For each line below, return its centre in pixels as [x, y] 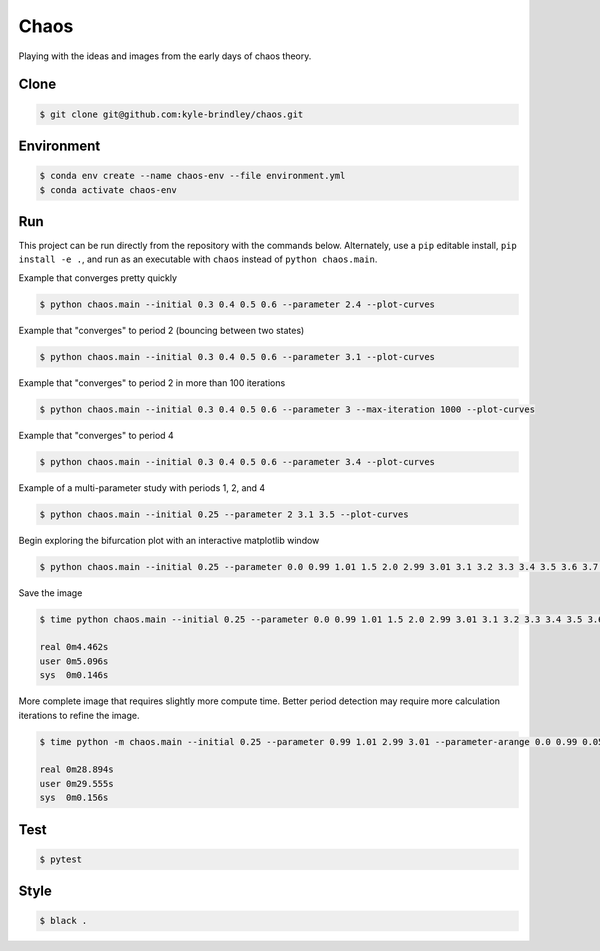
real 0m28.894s [76, 769]
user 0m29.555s [76, 783]
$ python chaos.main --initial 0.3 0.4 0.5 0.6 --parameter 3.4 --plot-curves [237, 461]
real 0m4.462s [74, 647]
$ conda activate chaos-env [108, 189]
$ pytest [61, 859]
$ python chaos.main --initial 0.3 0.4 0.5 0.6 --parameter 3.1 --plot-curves [237, 356]
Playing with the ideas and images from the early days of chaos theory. [165, 56]
